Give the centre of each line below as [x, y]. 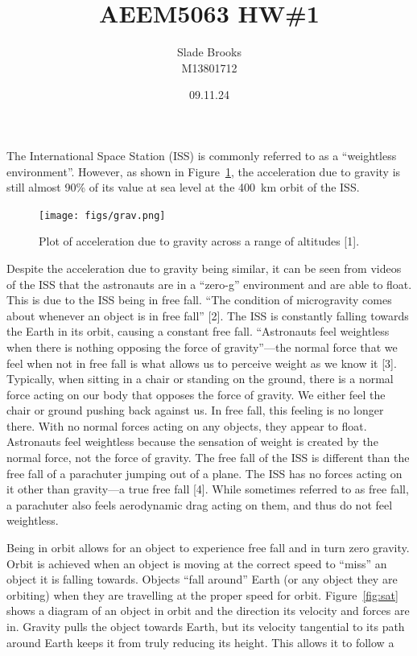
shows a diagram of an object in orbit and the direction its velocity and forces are [208, 611]
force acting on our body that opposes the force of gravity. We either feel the [196, 394]
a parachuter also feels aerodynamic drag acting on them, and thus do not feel [200, 504]
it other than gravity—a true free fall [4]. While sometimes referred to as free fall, [208, 489]
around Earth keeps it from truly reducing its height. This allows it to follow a [200, 642]
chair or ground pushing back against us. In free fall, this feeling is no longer [195, 410]
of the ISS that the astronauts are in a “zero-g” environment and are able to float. [209, 284]
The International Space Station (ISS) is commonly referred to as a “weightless [202, 155]
